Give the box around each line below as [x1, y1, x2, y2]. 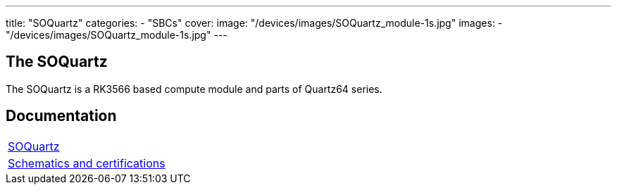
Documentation [6, 107, 117, 125]
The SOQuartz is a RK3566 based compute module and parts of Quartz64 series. [6, 82, 382, 95]
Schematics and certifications [8, 156, 166, 170]
